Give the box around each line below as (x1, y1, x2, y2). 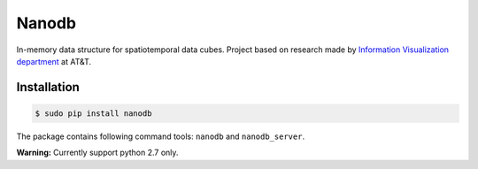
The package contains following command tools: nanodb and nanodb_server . (16, 131, 305, 142)
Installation (16, 80, 80, 95)
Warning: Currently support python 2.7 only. (16, 147, 179, 158)
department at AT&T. (16, 56, 92, 66)
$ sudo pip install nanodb (35, 108, 152, 119)
